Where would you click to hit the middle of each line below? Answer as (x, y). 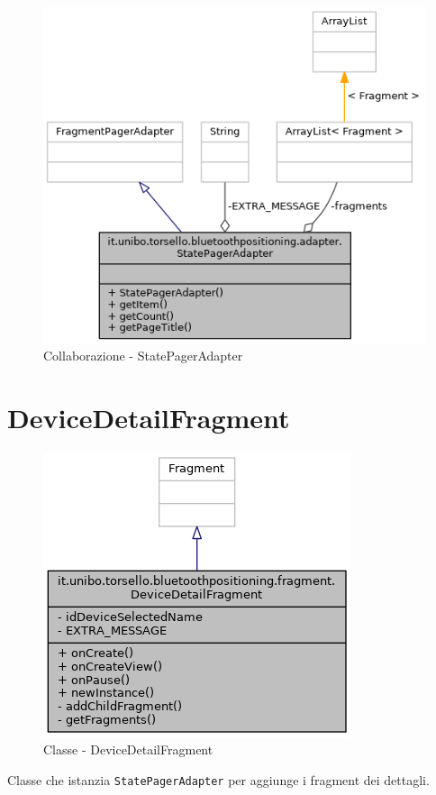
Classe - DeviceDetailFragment (128, 749)
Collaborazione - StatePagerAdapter (143, 356)
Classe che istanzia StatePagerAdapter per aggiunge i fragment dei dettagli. (218, 780)
